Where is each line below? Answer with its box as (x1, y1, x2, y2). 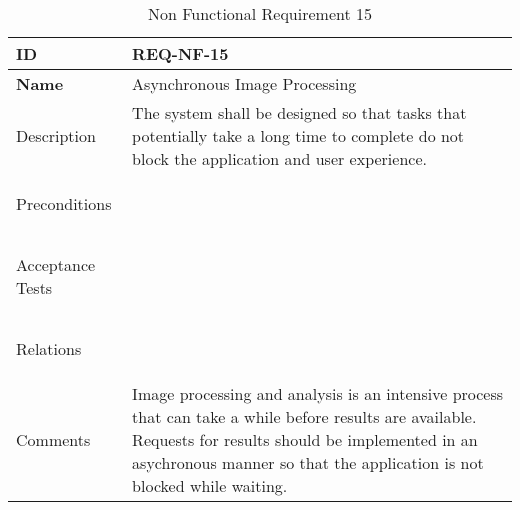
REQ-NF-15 (132, 42, 229, 65)
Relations (16, 337, 82, 360)
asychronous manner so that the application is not (132, 451, 484, 474)
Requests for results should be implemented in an (132, 428, 478, 451)
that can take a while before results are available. (132, 405, 477, 428)
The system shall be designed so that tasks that (132, 101, 467, 124)
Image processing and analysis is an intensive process (132, 382, 504, 405)
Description (16, 124, 96, 147)
